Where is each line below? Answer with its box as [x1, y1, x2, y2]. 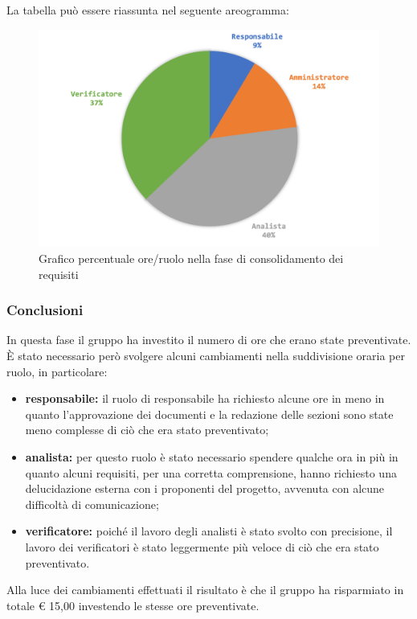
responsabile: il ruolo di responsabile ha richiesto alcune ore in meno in [25, 390, 385, 407]
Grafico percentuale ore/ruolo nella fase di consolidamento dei [39, 249, 344, 266]
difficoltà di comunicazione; [25, 495, 159, 512]
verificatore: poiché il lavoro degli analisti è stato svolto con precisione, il [25, 523, 393, 539]
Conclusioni [6, 300, 84, 320]
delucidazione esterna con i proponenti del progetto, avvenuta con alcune [25, 480, 385, 497]
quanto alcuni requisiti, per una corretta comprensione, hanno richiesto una [25, 464, 397, 481]
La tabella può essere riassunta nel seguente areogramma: [6, 2, 289, 18]
